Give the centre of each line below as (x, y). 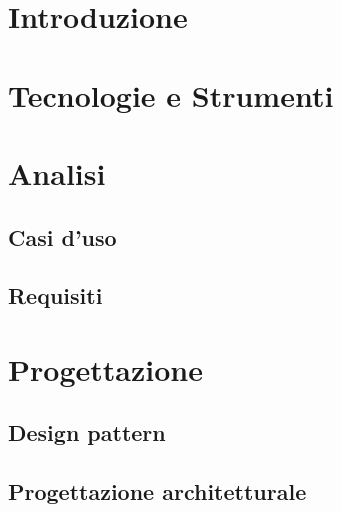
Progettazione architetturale (157, 491)
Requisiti (55, 295)
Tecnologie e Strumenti (171, 94)
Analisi (57, 172)
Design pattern (87, 432)
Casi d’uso (62, 236)
